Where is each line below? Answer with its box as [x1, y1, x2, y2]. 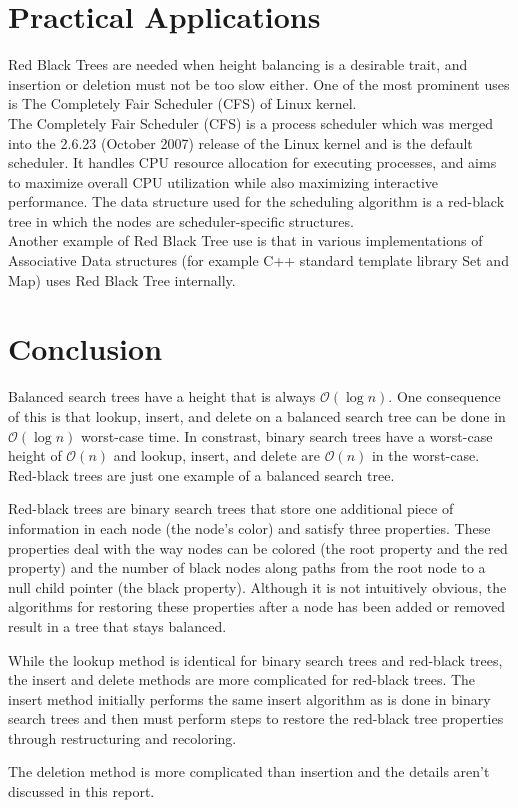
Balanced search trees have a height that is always [8, 386, 316, 407]
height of [8, 445, 62, 466]
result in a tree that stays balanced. [8, 615, 227, 636]
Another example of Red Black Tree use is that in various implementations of [8, 230, 483, 251]
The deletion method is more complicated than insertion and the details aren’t [8, 761, 490, 782]
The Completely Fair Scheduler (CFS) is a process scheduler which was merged [8, 112, 494, 133]
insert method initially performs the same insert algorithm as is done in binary [8, 688, 491, 709]
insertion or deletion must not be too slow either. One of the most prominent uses [8, 73, 510, 94]
